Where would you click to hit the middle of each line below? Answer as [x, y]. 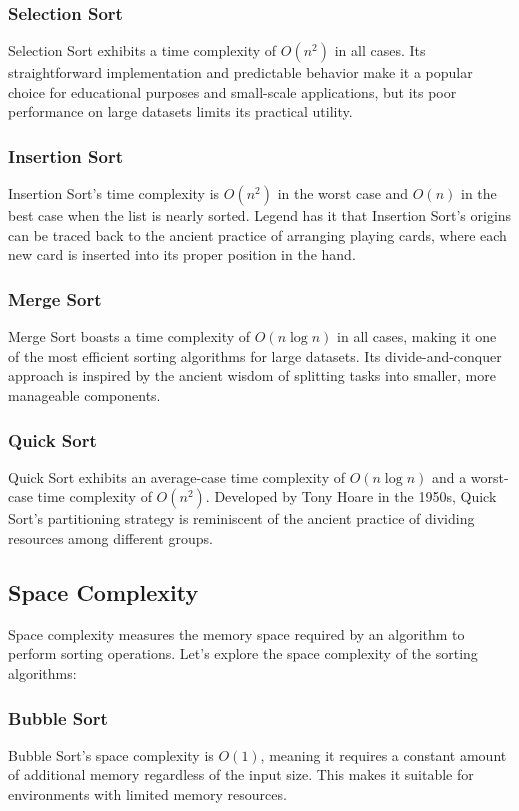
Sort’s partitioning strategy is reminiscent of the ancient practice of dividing [241, 518]
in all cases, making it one [417, 336]
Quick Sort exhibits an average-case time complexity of [176, 476]
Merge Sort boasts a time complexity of [129, 336]
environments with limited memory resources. [147, 793]
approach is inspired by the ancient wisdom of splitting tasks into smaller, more [252, 375]
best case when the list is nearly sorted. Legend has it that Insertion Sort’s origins [260, 215]
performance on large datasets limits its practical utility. [180, 111]
